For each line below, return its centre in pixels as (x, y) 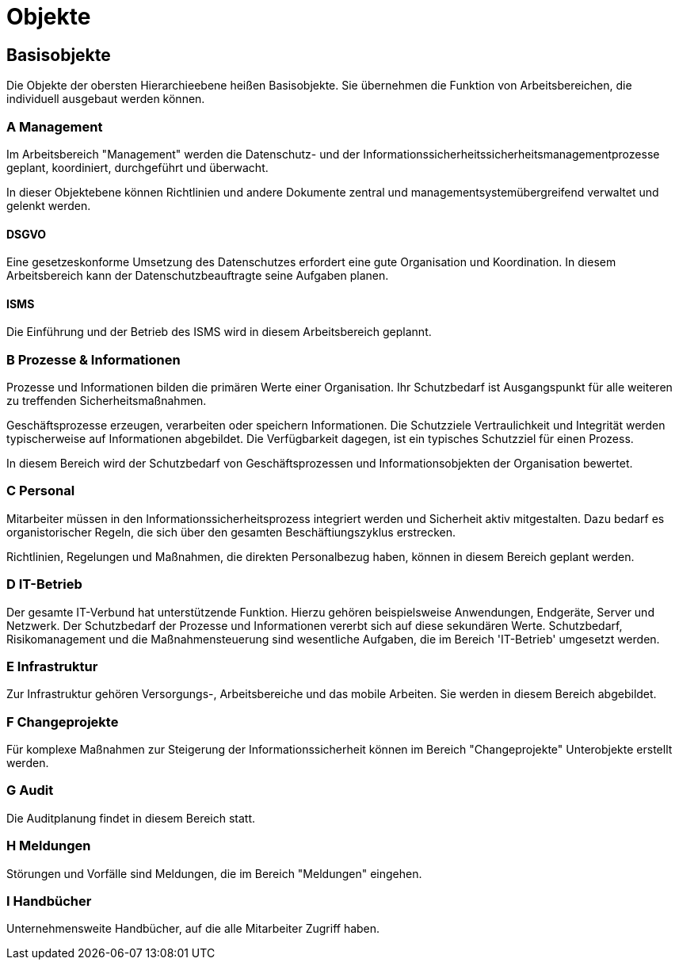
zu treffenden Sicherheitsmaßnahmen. (107, 401)
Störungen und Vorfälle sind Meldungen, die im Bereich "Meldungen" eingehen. (214, 873)
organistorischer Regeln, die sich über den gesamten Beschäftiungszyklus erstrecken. (231, 532)
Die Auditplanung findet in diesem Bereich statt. (131, 818)
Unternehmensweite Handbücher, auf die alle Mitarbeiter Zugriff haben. (193, 929)
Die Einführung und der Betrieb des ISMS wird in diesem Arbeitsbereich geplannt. (219, 332)
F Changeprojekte (63, 722)
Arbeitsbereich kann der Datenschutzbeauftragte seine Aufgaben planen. (198, 276)
